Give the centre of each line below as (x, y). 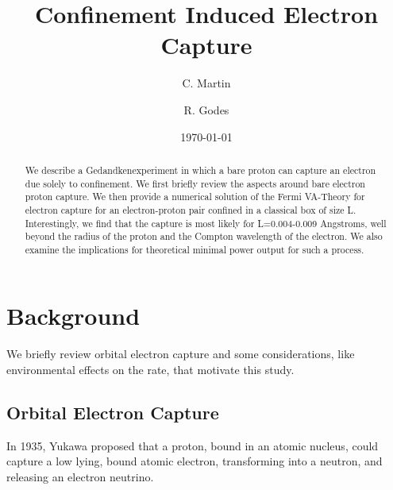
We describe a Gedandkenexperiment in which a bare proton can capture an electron (200, 170)
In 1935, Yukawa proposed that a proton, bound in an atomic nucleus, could (193, 445)
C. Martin (206, 83)
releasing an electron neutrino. (80, 476)
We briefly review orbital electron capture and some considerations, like (181, 354)
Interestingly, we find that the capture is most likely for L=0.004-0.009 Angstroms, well (206, 223)
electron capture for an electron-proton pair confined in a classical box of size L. (191, 209)
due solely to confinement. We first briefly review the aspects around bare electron (195, 183)
